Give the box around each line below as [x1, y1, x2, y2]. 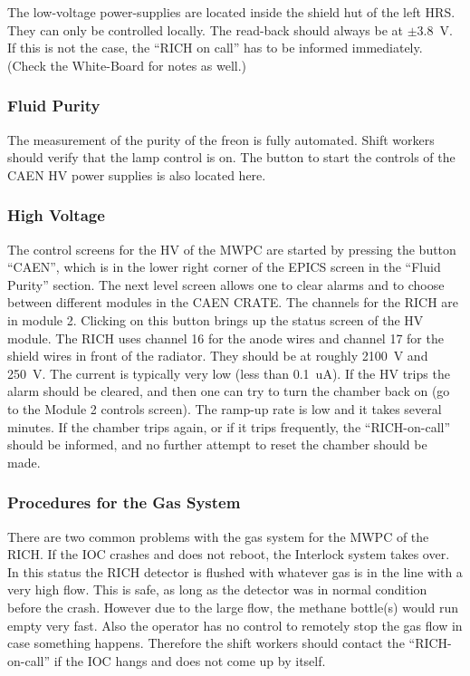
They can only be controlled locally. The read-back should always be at [7, 20, 403, 39]
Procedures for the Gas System [7, 491, 241, 514]
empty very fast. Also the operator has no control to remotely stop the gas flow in [7, 615, 463, 634]
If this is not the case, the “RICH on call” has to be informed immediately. [7, 38, 423, 57]
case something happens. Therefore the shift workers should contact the [7, 633, 405, 652]
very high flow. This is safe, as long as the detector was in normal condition [7, 580, 427, 599]
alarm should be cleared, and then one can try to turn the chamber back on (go [7, 381, 450, 401]
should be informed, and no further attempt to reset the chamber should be [7, 435, 427, 454]
